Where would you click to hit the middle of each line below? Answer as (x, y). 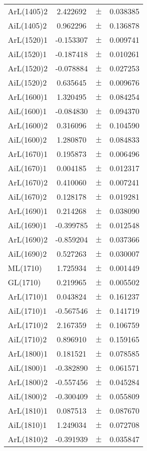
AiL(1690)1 (27, 225)
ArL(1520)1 (28, 40)
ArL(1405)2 (28, 11)
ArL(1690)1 (28, 211)
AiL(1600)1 (27, 111)
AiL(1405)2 (27, 25)
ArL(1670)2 (28, 182)
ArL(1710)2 (28, 325)
